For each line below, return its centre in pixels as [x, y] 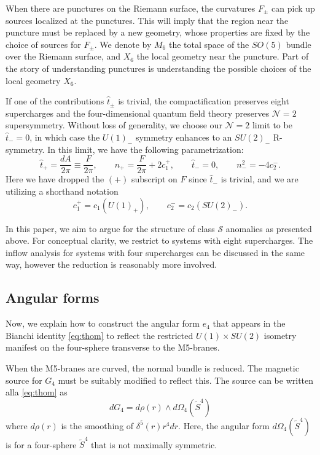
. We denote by [123, 44]
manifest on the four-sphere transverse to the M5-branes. [113, 347]
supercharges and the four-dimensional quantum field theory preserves [138, 113]
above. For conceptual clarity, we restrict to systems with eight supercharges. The [159, 240]
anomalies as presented [269, 228]
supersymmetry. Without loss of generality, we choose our [114, 125]
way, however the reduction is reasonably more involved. [111, 264]
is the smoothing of [97, 425]
